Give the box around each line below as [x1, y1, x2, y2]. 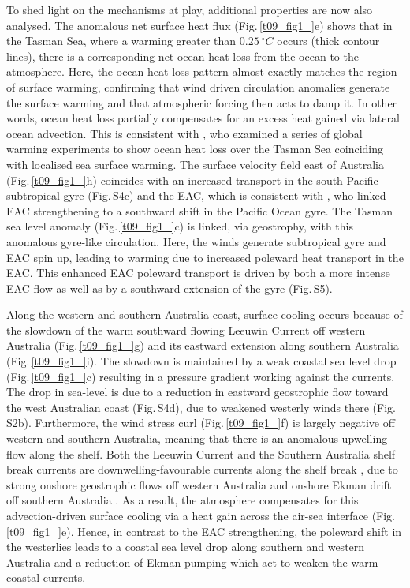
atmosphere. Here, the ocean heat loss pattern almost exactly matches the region [6, 63, 397, 80]
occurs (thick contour [277, 32, 380, 49]
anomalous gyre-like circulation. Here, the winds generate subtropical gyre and [6, 233, 386, 249]
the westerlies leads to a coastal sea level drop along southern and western [6, 538, 365, 555]
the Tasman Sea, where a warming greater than [6, 32, 237, 49]
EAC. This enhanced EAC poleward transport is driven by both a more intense [6, 264, 390, 281]
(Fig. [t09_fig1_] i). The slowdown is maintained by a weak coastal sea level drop [6, 353, 397, 369]
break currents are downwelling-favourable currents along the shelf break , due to [6, 461, 398, 478]
